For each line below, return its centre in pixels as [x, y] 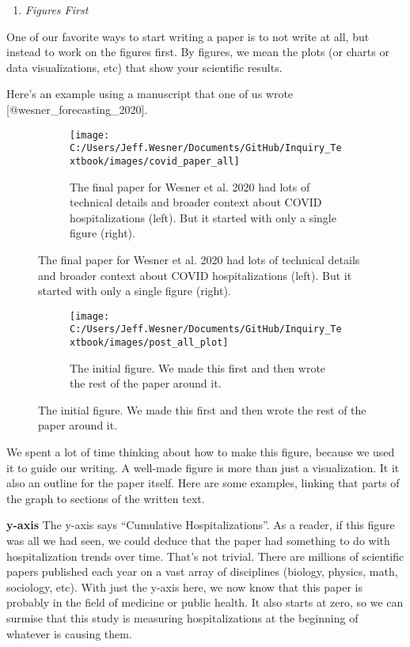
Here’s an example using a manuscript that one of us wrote [150, 94]
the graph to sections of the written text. [106, 498]
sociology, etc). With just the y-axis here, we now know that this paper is [185, 586]
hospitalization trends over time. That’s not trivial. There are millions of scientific [205, 556]
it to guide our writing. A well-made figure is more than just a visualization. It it [203, 467]
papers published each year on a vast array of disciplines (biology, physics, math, [202, 571]
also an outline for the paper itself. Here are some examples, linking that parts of [203, 483]
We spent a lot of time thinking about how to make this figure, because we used [201, 452]
